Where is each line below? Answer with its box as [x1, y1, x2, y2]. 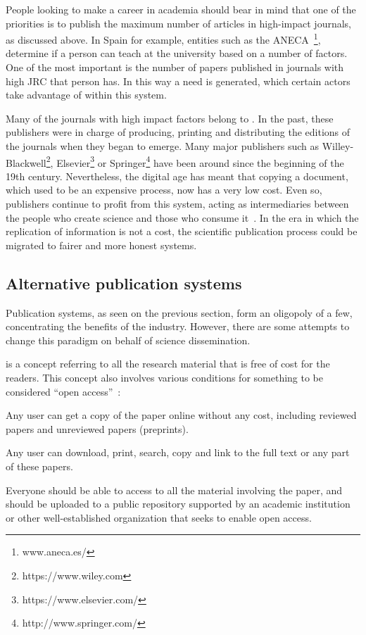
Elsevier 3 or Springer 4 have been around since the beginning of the [56, 153, 344, 170]
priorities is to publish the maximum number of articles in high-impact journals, [6, 15, 352, 30]
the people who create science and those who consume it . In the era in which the [6, 210, 359, 225]
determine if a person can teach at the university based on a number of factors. [6, 46, 348, 61]
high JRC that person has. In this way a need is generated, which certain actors [6, 73, 351, 88]
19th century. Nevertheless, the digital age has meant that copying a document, [6, 168, 348, 183]
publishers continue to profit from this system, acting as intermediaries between [6, 196, 349, 211]
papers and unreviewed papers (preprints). [6, 421, 189, 436]
